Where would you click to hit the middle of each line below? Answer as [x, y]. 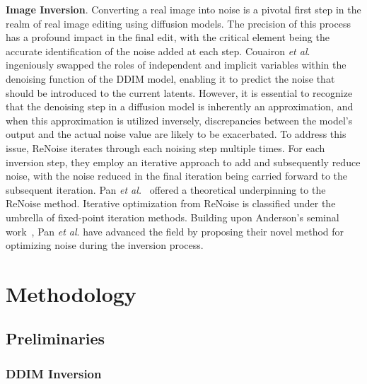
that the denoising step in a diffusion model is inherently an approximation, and [180, 106]
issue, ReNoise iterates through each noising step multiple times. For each [165, 147]
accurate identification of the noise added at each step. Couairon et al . [158, 51]
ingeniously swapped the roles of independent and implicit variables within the [176, 65]
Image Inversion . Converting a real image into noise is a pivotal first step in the [183, 9]
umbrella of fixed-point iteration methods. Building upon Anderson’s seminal [173, 217]
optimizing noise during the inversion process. [105, 245]
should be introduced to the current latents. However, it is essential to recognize [179, 92]
